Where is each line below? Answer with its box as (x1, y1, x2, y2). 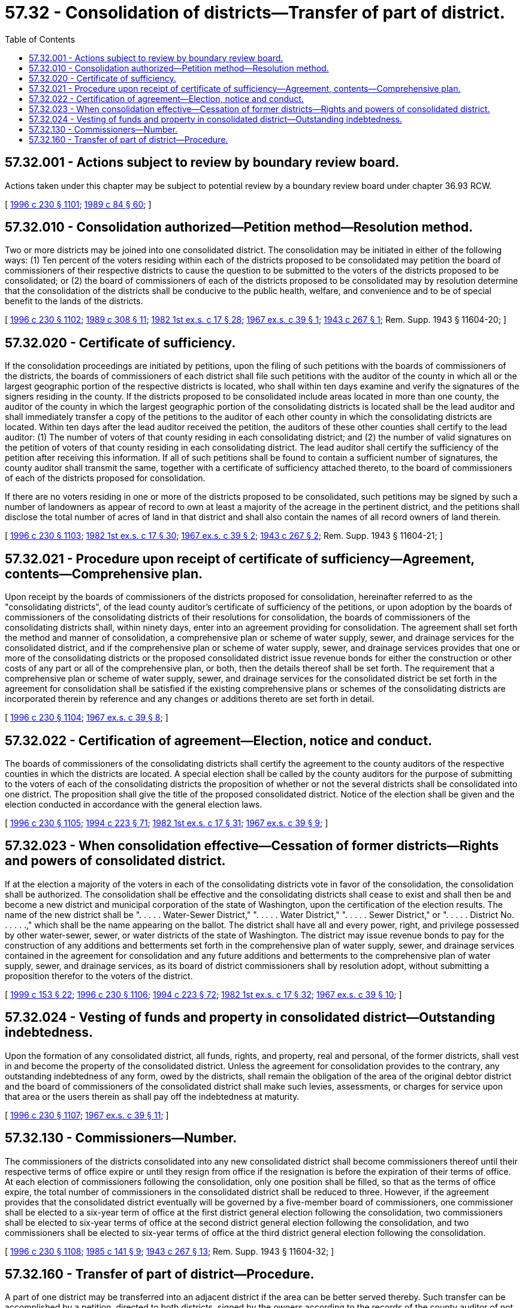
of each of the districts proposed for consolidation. (5, 473, 206, 484)
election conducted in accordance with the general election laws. (5, 799, 262, 809)
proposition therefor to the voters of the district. (5, 970, 193, 981)
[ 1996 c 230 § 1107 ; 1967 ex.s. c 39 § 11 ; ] (5, 1109, 169, 1120)
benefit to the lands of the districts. (5, 296, 143, 307)
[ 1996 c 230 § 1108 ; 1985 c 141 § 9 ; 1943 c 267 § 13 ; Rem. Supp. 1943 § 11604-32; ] (5, 1246, 334, 1256)
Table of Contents (5, 34, 76, 44)
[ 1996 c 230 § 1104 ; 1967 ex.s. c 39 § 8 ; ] (5, 712, 168, 723)
